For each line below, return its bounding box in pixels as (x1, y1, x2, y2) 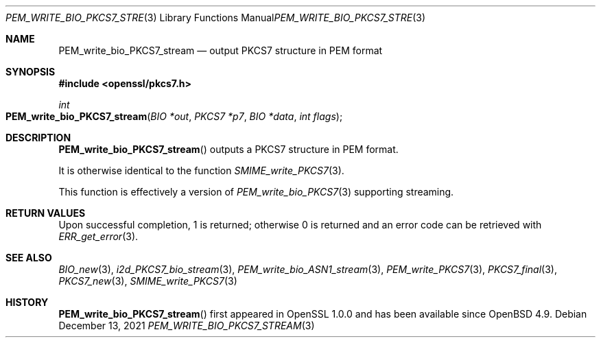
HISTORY (5, 296, 49, 308)
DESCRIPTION (5, 132, 71, 143)
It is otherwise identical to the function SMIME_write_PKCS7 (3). (58, 165, 344, 176)
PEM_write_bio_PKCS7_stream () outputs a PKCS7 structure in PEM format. (58, 143, 399, 155)
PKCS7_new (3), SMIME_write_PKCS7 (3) (58, 275, 237, 287)
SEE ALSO (5, 252, 52, 263)
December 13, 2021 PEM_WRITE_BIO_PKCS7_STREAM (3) (58, 320, 315, 331)
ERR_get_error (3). (58, 230, 139, 242)
